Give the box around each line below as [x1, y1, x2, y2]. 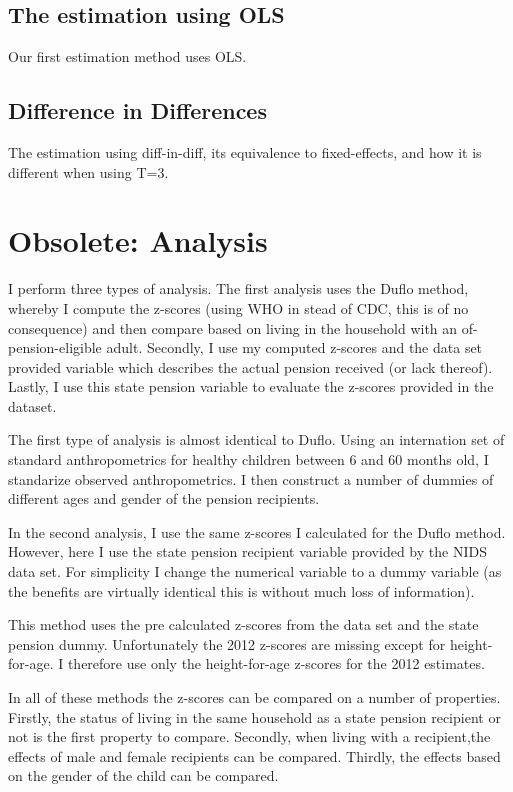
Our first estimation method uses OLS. [8, 46, 247, 67]
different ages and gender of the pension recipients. [8, 488, 320, 509]
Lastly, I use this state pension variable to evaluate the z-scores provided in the [8, 376, 494, 397]
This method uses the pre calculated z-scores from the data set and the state [8, 614, 479, 635]
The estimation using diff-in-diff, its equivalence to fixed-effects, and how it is [8, 142, 482, 162]
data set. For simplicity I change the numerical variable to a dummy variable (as [8, 561, 502, 582]
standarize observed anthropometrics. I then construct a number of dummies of [8, 468, 494, 489]
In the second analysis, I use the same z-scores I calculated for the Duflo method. [8, 521, 506, 542]
